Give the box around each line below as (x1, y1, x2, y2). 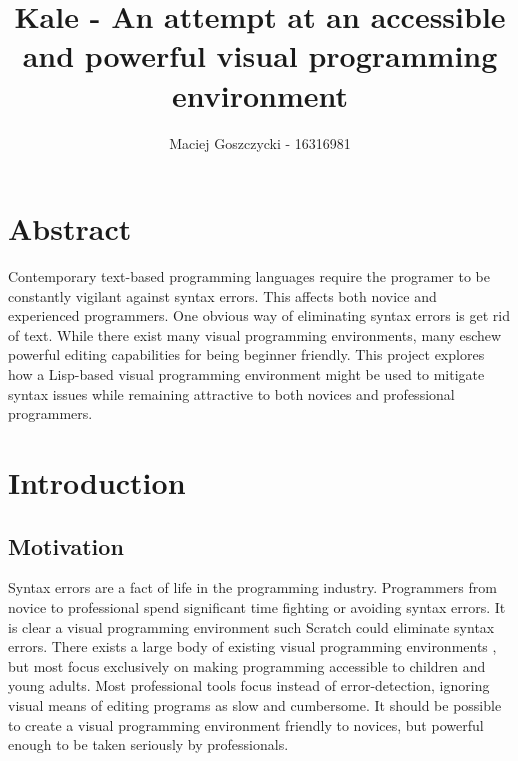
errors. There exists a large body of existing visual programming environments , (8, 636, 497, 657)
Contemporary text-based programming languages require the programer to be (8, 266, 490, 287)
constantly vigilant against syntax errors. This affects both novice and (8, 285, 437, 306)
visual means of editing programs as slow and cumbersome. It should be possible (8, 694, 502, 715)
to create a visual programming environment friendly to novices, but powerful (8, 714, 484, 735)
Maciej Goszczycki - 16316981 (169, 132, 351, 153)
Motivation (8, 530, 124, 561)
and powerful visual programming (22, 35, 498, 76)
